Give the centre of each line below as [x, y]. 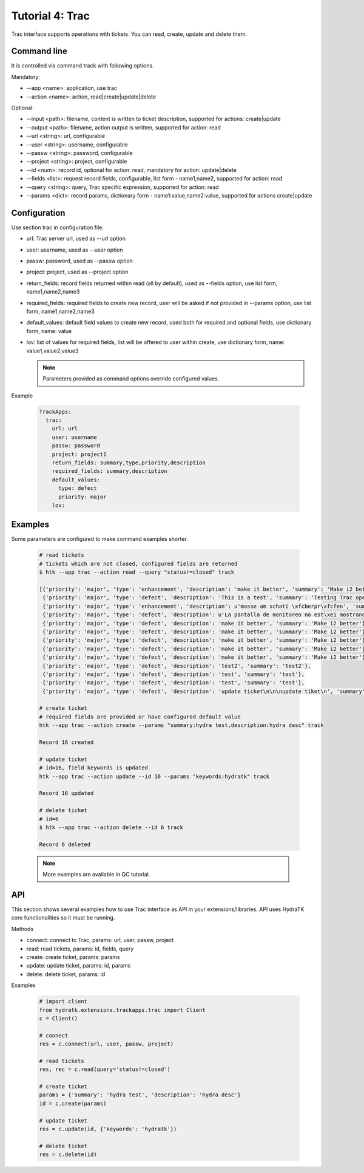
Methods [22, 929]
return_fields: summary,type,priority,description [129, 463]
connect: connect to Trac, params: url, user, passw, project [100, 940]
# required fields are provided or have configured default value [140, 717]
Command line [39, 51]
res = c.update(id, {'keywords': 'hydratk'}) [108, 1129]
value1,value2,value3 [52, 351]
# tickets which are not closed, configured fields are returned [138, 563]
